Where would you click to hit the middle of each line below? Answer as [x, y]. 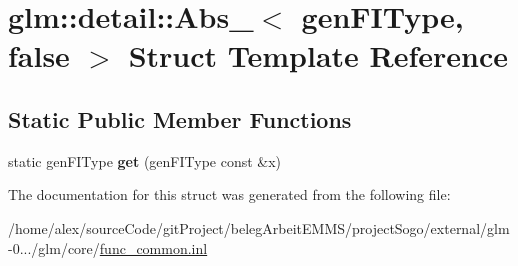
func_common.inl [153, 247]
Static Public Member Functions [180, 118]
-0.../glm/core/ [54, 247]
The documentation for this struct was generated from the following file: [229, 194]
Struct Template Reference [318, 55]
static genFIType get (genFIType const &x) [145, 160]
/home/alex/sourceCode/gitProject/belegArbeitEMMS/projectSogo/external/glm [259, 227]
